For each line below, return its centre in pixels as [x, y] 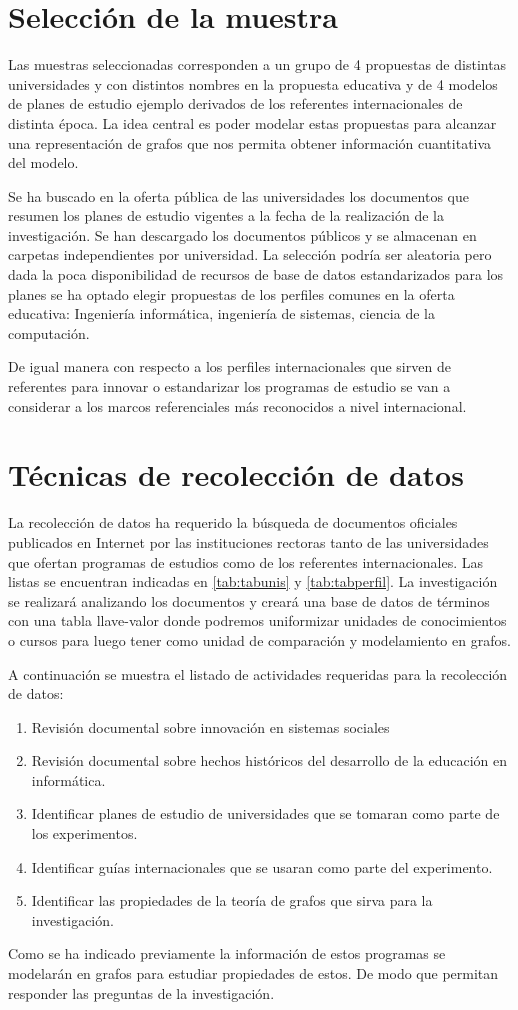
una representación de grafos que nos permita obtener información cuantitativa [250, 142]
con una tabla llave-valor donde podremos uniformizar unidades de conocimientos [257, 620]
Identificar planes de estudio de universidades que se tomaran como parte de [265, 813]
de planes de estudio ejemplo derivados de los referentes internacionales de [235, 103]
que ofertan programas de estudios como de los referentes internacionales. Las [245, 561]
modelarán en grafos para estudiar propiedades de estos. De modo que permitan [253, 973]
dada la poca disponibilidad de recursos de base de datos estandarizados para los [256, 274]
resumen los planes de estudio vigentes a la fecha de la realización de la [226, 215]
